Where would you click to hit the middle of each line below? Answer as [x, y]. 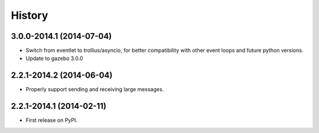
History [30, 15]
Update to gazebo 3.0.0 [54, 58]
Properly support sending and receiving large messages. [95, 89]
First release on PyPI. [52, 120]
